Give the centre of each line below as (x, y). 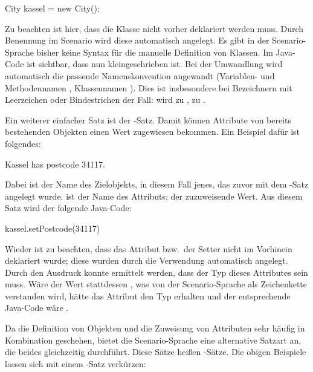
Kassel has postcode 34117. (55, 164)
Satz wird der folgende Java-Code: (68, 208)
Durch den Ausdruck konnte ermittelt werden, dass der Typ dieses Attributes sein (156, 272)
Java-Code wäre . (37, 308)
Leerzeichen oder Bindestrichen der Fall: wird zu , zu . (105, 100)
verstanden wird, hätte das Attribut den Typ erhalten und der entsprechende (148, 295)
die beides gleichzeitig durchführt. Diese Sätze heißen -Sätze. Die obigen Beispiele (156, 352)
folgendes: (23, 143)
